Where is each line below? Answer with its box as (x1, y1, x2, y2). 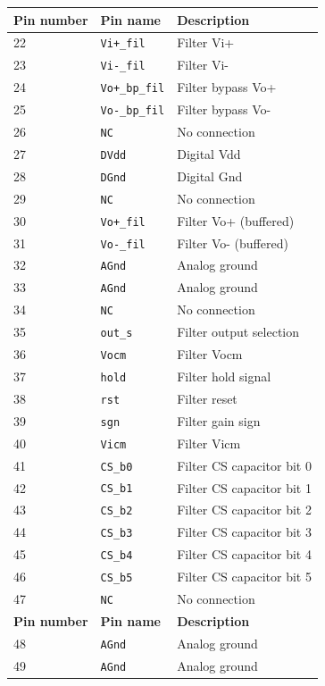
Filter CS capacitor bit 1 (177, 478, 312, 497)
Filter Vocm (177, 345, 243, 364)
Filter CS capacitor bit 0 (177, 456, 312, 474)
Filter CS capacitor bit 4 (177, 545, 312, 564)
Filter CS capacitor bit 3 (177, 523, 312, 541)
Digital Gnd (177, 166, 243, 185)
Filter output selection (177, 322, 300, 341)
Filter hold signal (177, 366, 271, 385)
